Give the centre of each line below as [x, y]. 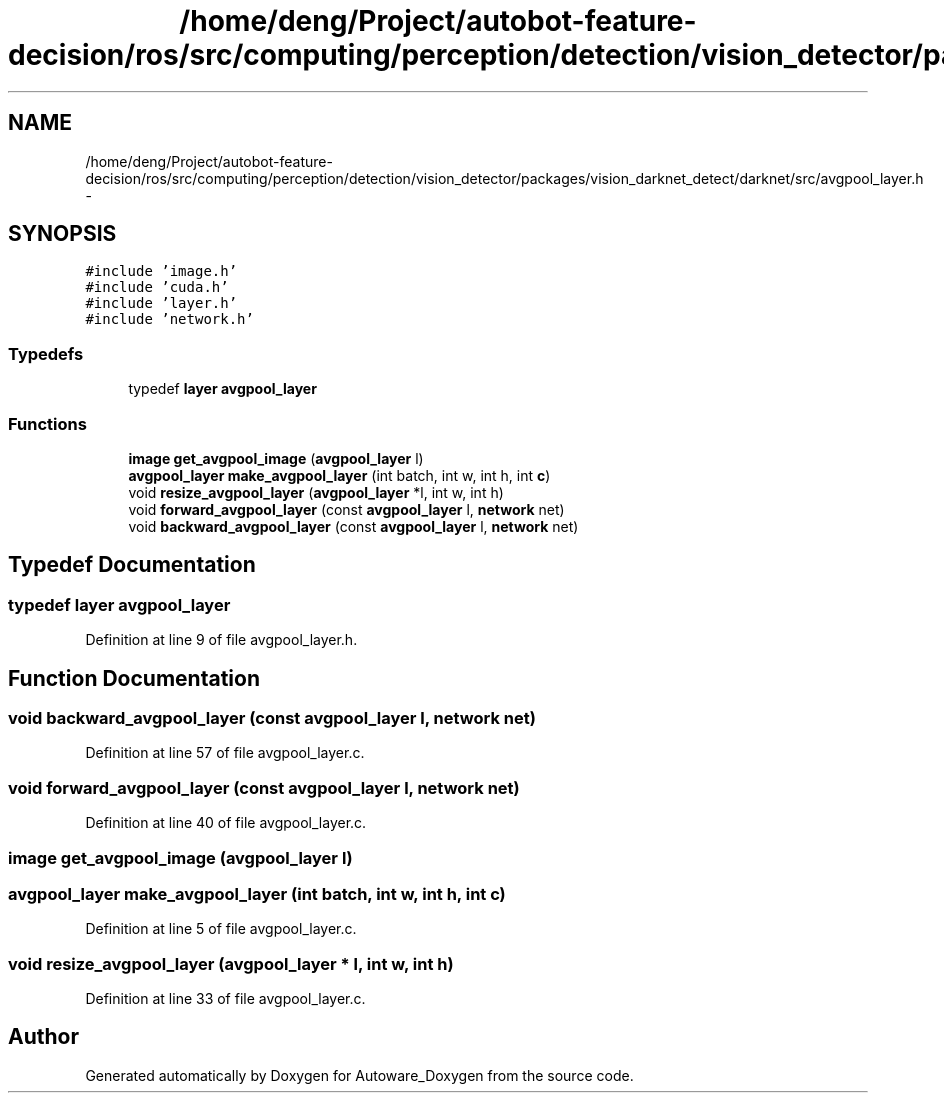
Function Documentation [134, 678]
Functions [47, 423]
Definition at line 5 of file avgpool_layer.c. [221, 929]
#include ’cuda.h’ [157, 287]
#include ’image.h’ [161, 271]
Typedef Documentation [132, 565]
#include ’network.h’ [169, 319]
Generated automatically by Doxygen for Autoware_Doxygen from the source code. [359, 1075]
